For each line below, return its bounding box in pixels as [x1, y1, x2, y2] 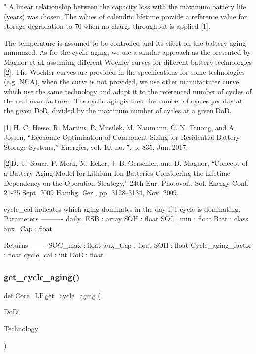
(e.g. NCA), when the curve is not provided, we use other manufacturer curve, [4, 76, 241, 87]
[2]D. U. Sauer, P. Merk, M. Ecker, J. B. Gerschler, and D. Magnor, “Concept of [4, 158, 248, 168]
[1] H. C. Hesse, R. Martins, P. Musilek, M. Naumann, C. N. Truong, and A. [4, 122, 236, 132]
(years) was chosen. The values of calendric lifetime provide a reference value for [4, 11, 247, 21]
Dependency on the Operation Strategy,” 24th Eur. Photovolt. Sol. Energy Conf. [4, 177, 249, 188]
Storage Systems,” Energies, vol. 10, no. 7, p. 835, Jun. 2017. [4, 141, 188, 152]
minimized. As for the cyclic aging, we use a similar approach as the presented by [4, 47, 251, 57]
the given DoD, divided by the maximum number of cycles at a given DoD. [4, 105, 232, 115]
